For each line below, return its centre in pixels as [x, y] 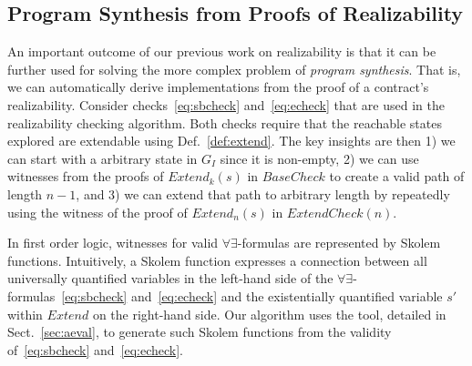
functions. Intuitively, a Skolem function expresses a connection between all [217, 260]
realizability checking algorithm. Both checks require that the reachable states [225, 122]
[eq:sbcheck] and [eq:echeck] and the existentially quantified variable [252, 295]
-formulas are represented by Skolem [339, 243]
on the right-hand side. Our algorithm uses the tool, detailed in [269, 314]
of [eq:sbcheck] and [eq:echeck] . [96, 349]
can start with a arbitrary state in [103, 158]
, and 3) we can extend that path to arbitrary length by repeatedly [263, 193]
